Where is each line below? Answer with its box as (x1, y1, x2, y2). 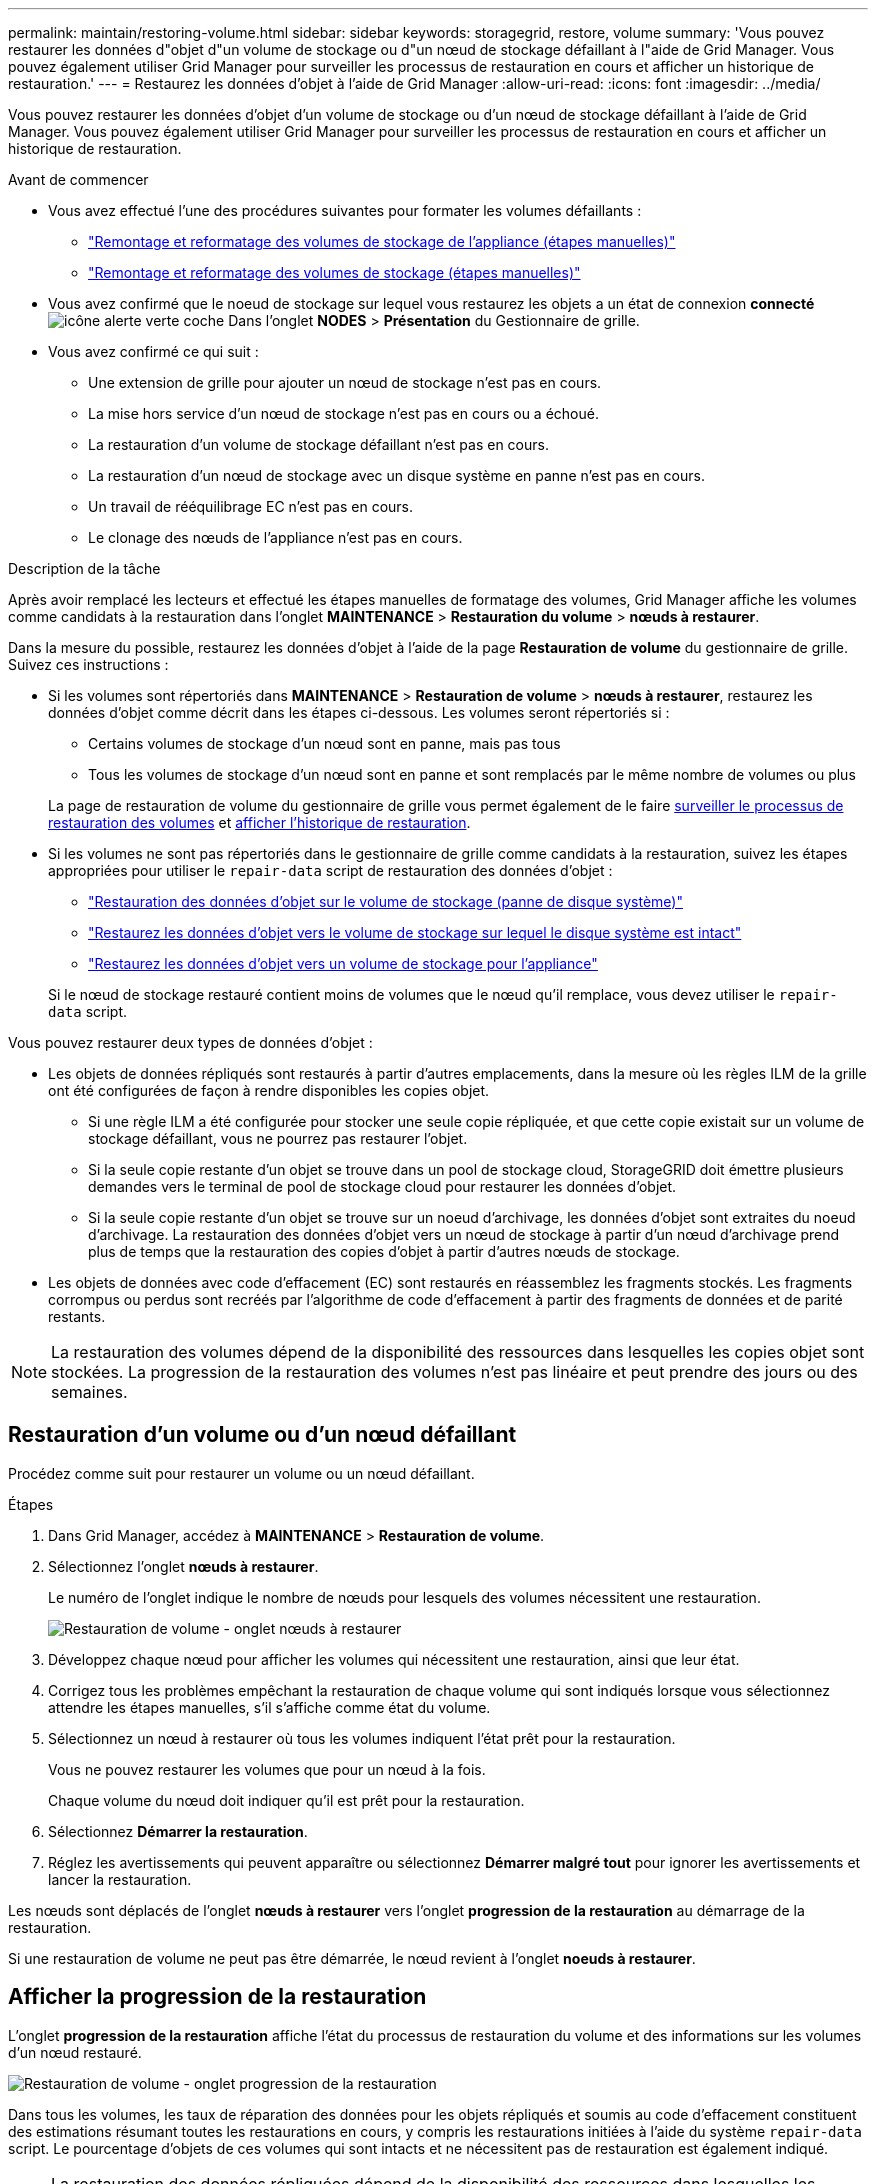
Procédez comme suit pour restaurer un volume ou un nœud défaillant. (8, 1464, 475, 1482)
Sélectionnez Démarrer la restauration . (48, 1822, 308, 1840)
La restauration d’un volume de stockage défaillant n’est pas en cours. (88, 436, 549, 453)
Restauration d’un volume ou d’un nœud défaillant (8, 1422, 517, 1448)
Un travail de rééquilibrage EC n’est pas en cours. (88, 498, 414, 515)
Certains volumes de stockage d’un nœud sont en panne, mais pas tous (88, 735, 561, 752)
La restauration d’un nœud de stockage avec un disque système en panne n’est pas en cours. (88, 467, 705, 484)
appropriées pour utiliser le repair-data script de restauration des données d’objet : (48, 862, 613, 879)
